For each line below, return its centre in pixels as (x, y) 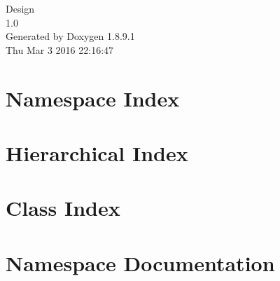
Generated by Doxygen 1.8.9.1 (70, 36)
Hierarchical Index (97, 152)
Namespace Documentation (140, 262)
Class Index (63, 208)
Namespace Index (93, 98)
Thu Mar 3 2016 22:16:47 (60, 49)
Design (20, 8)
